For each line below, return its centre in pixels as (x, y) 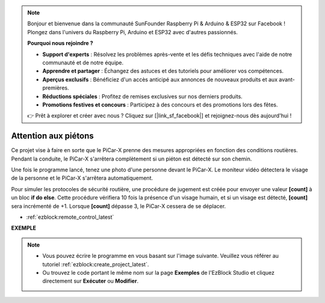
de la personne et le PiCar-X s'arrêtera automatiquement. (82, 178)
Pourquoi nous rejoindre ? (60, 43)
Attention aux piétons (53, 136)
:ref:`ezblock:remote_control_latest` (70, 217)
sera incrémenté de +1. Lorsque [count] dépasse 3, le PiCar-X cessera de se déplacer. (119, 206)
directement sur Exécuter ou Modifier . (90, 281)
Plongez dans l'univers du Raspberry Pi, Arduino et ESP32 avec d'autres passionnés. (132, 32)
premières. (56, 88)
